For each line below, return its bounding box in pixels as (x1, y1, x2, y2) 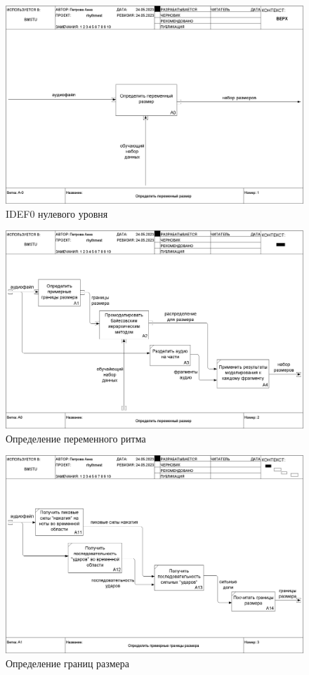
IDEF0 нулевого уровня (6, 206, 108, 221)
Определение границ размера (6, 655, 129, 670)
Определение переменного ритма (6, 431, 146, 445)
